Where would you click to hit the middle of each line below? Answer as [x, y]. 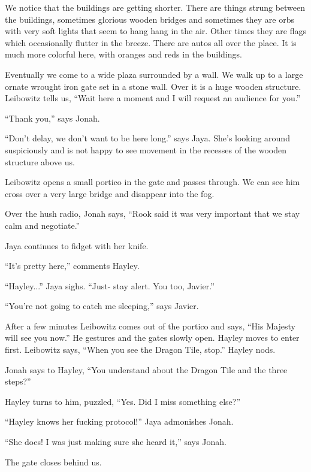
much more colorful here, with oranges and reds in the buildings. [123, 54]
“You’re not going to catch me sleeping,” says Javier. [102, 306]
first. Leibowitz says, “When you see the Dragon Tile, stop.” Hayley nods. [140, 350]
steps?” [18, 381]
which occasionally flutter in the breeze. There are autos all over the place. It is [151, 42]
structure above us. [40, 161]
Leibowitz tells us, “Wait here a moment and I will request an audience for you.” [153, 98]
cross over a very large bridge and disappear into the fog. [110, 193]
